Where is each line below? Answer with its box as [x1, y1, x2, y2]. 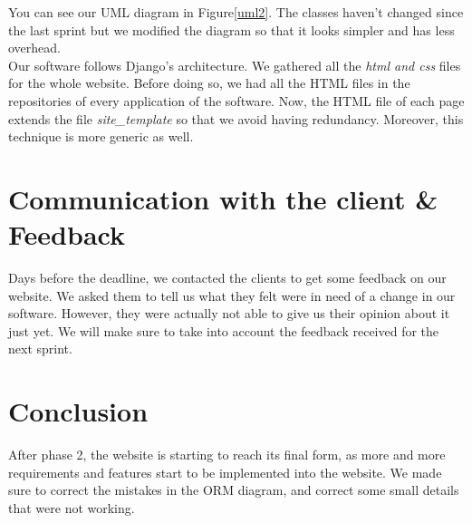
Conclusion [8, 392, 149, 430]
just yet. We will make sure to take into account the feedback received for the [8, 321, 439, 340]
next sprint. [8, 339, 72, 358]
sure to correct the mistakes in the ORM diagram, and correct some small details [8, 480, 459, 499]
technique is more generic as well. [8, 127, 194, 146]
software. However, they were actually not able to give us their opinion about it [8, 304, 450, 323]
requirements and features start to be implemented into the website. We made [8, 462, 442, 481]
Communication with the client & [8, 179, 438, 217]
